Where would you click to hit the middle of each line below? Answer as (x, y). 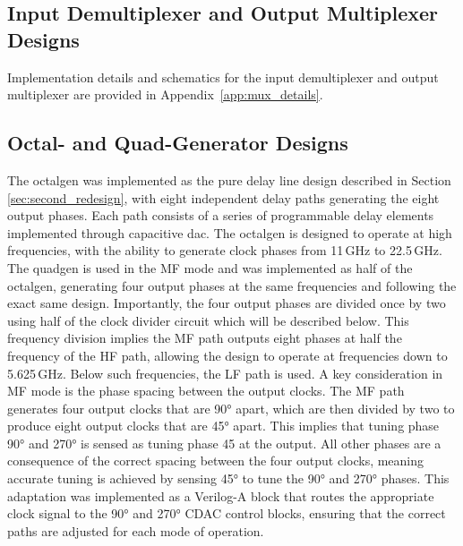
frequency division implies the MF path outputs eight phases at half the (205, 338)
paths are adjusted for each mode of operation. (136, 530)
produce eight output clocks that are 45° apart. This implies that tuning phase (223, 426)
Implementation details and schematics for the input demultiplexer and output (223, 77)
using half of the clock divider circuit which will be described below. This (208, 320)
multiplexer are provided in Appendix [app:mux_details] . (165, 94)
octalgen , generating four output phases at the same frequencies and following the (232, 285)
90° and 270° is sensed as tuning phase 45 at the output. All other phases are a (224, 443)
